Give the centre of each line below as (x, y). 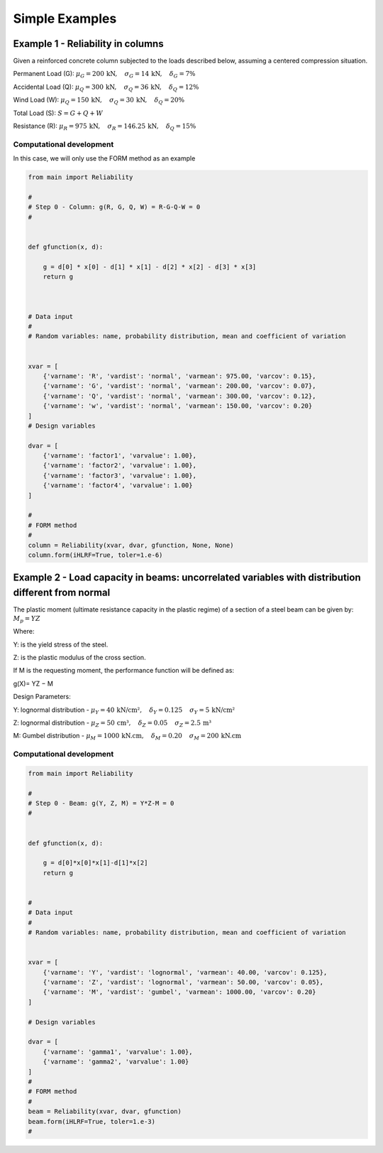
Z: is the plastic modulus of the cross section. (79, 657)
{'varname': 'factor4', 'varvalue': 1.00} (118, 486)
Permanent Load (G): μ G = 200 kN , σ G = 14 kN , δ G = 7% (104, 75)
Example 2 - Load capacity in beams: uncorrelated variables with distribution (187, 578)
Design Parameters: (42, 697)
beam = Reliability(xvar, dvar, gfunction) (105, 1111)
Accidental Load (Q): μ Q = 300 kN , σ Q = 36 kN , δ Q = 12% (106, 87)
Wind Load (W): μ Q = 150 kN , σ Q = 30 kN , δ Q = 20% (99, 101)
